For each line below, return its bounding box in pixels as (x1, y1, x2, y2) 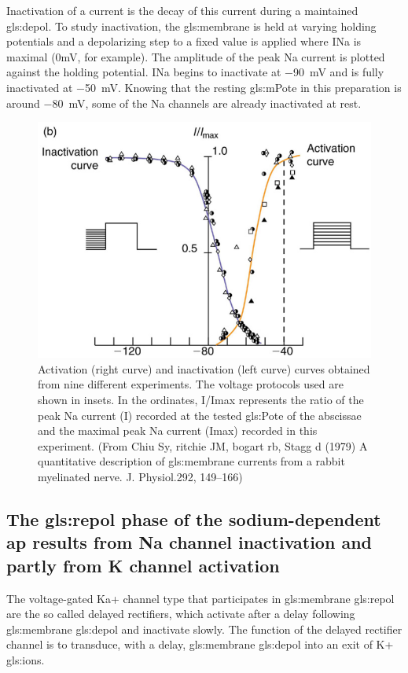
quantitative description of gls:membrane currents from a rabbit (38, 453, 345, 469)
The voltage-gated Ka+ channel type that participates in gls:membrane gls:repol (6, 590, 395, 606)
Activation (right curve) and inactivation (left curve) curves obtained (38, 360, 370, 377)
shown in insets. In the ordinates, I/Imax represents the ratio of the (38, 392, 364, 408)
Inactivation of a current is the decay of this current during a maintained (6, 2, 358, 18)
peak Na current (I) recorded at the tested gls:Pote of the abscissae (38, 406, 362, 423)
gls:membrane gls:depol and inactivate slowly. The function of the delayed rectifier (6, 620, 402, 637)
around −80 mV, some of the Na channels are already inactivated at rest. (6, 94, 362, 111)
